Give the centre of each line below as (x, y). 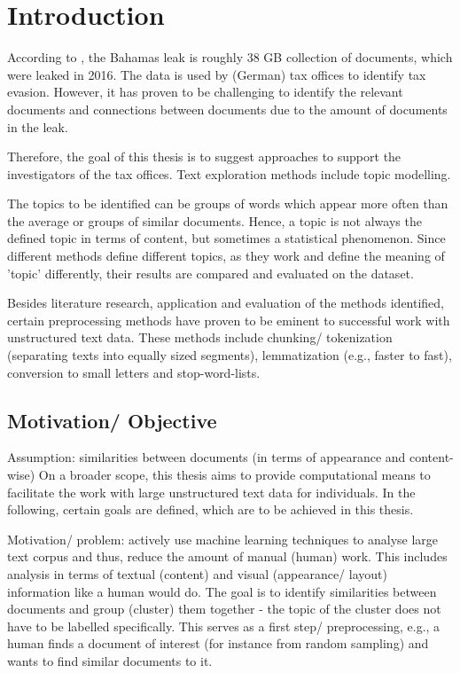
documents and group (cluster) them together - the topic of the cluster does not (224, 609)
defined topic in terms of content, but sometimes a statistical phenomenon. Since (226, 238)
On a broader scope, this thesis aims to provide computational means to (234, 475)
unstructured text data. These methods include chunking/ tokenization (200, 337)
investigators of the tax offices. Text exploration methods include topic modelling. (229, 173)
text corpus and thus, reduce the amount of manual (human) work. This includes (227, 556)
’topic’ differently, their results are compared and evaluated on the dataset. (211, 273)
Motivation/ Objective (112, 420)
